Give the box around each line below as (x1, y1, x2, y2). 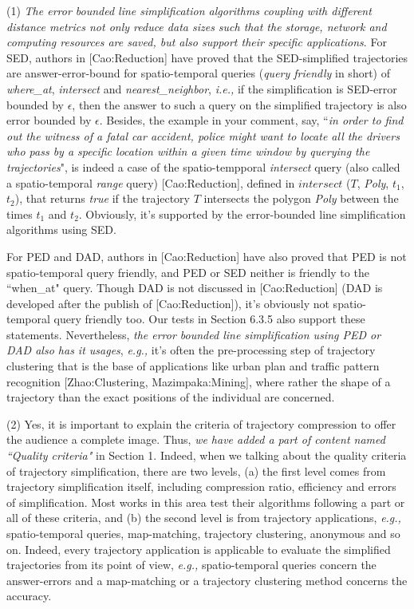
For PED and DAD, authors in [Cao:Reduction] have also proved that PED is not (6, 247, 407, 264)
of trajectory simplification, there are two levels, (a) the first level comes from (6, 462, 386, 479)
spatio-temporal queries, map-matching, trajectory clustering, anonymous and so (6, 525, 400, 541)
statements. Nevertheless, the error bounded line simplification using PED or (6, 326, 381, 342)
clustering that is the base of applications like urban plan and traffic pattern (6, 358, 380, 374)
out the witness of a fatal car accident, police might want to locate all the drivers (6, 127, 400, 144)
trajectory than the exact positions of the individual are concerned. (6, 389, 335, 405)
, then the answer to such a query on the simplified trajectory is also (72, 96, 407, 113)
